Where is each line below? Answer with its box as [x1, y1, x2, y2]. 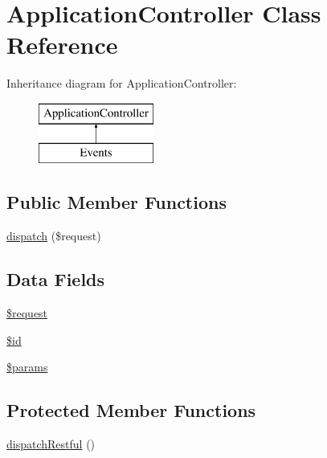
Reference [6, 28, 118, 61]
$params [6, 358, 48, 375]
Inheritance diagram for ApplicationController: [6, 75, 237, 92]
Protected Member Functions [6, 398, 256, 423]
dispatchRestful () [6, 436, 96, 452]
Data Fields [6, 267, 105, 292]
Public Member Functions [6, 190, 227, 215]
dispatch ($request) [6, 227, 101, 244]
